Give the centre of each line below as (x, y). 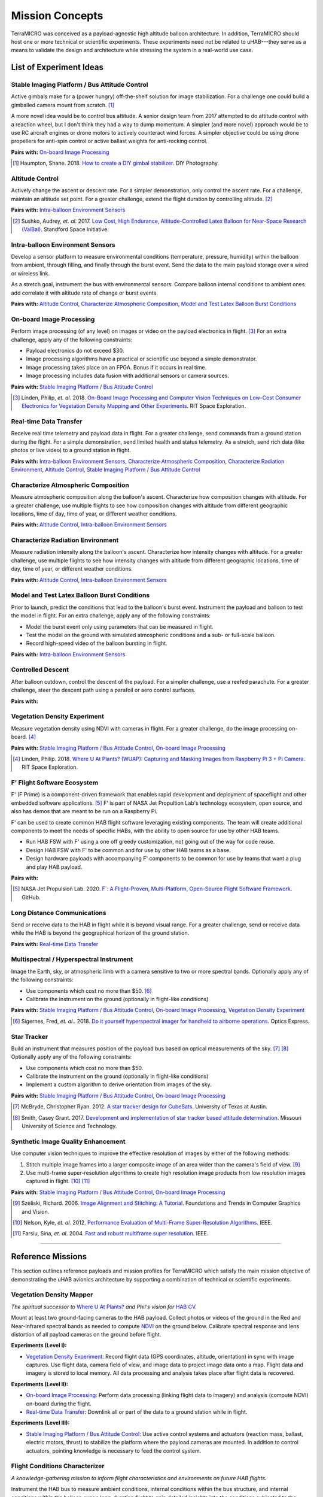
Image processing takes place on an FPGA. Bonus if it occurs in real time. (116, 367)
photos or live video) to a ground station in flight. (71, 450)
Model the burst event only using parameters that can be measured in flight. (120, 626)
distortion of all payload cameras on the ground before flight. (86, 1334)
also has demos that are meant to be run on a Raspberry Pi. (84, 811)
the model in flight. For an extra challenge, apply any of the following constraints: (111, 616)
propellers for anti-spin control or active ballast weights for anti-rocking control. (109, 141)
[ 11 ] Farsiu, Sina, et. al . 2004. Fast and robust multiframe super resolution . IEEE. (111, 1234)
